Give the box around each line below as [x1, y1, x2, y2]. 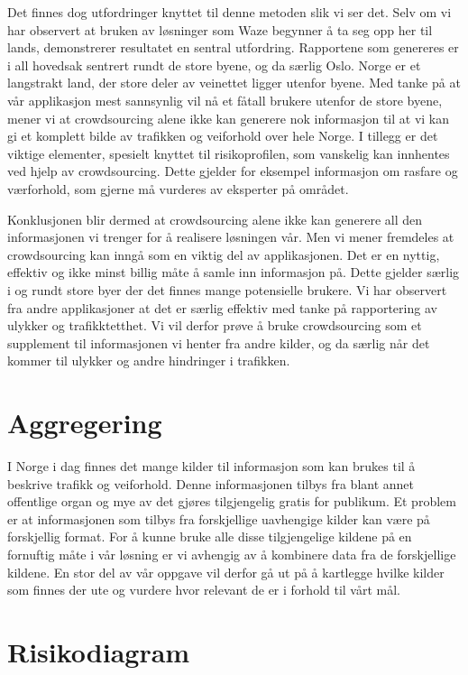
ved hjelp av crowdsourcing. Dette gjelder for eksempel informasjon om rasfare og [7, 162, 458, 180]
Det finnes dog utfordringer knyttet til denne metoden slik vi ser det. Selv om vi [7, 3, 452, 21]
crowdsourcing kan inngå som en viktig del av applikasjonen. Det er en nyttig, [7, 245, 440, 264]
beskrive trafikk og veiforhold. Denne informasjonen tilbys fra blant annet [7, 474, 415, 493]
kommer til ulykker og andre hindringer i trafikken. [7, 351, 290, 370]
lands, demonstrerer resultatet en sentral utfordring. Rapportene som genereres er [7, 38, 459, 57]
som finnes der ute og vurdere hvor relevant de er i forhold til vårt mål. [7, 580, 401, 599]
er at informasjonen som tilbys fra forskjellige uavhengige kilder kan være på [7, 509, 430, 528]
